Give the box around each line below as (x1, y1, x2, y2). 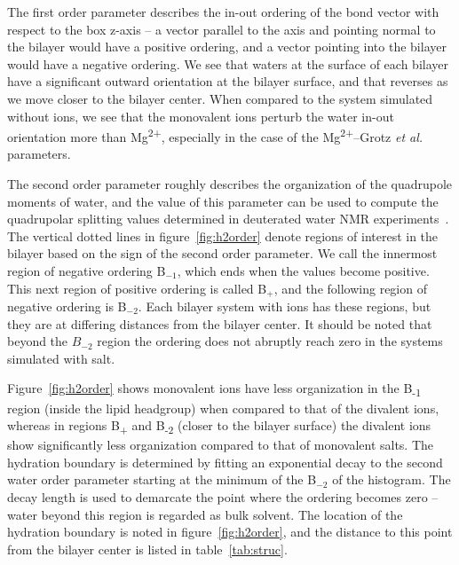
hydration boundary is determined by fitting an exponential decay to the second (7, 452, 443, 471)
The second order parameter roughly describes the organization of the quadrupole (7, 175, 453, 192)
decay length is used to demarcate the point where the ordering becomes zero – (7, 488, 439, 506)
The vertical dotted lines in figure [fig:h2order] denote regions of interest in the (7, 226, 439, 245)
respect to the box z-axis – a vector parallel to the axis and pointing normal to (7, 20, 436, 38)
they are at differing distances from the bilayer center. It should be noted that (7, 314, 432, 333)
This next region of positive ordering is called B (7, 279, 267, 297)
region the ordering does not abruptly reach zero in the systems (97, 332, 443, 350)
